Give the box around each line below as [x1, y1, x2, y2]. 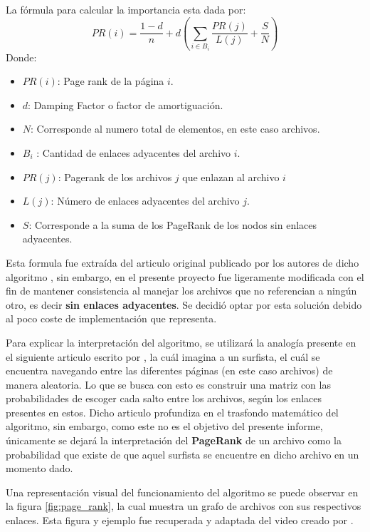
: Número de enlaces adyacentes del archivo [51, 193, 240, 208]
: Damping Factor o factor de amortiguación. [28, 97, 223, 112]
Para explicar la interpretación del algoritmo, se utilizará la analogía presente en [6, 334, 356, 349]
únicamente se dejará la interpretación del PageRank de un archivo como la [6, 433, 342, 448]
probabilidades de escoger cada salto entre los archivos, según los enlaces [6, 391, 322, 406]
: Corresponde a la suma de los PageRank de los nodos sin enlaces [28, 217, 317, 232]
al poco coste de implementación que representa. [6, 311, 217, 326]
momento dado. [6, 461, 73, 476]
